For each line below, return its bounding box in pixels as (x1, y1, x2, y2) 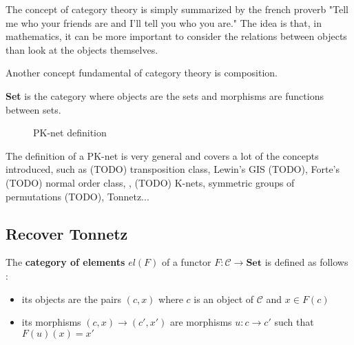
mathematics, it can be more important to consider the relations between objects (6, 29, 347, 43)
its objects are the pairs (21, 291, 121, 306)
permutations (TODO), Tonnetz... (6, 189, 149, 203)
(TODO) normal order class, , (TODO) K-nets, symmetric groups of (6, 175, 295, 189)
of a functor (161, 255, 211, 269)
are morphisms (169, 315, 232, 329)
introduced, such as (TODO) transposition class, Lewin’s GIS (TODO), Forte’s (6, 162, 340, 176)
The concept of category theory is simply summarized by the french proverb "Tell (6, 2, 349, 16)
